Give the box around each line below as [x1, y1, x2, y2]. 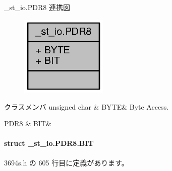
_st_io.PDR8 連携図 [4, 2, 70, 12]
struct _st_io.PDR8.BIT [4, 138, 94, 148]
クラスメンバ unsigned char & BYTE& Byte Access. [4, 101, 169, 112]
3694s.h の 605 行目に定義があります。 [4, 157, 129, 167]
